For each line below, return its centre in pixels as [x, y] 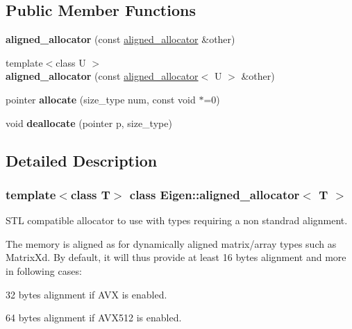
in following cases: [44, 270]
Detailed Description [82, 160]
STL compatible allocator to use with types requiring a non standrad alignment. [177, 220]
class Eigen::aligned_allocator [215, 194]
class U [71, 62]
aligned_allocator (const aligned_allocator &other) [120, 39]
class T [90, 194]
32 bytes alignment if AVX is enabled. [86, 294]
